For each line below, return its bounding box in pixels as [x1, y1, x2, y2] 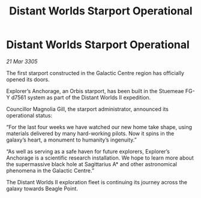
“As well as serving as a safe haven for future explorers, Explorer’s [6, 148, 170, 155]
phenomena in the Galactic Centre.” [6, 167, 95, 174]
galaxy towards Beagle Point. [6, 185, 78, 192]
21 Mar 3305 [6, 58, 38, 65]
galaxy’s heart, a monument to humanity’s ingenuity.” [6, 136, 137, 143]
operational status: [6, 112, 53, 119]
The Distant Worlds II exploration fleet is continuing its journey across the [6, 178, 188, 185]
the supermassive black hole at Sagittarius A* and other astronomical [6, 160, 177, 167]
